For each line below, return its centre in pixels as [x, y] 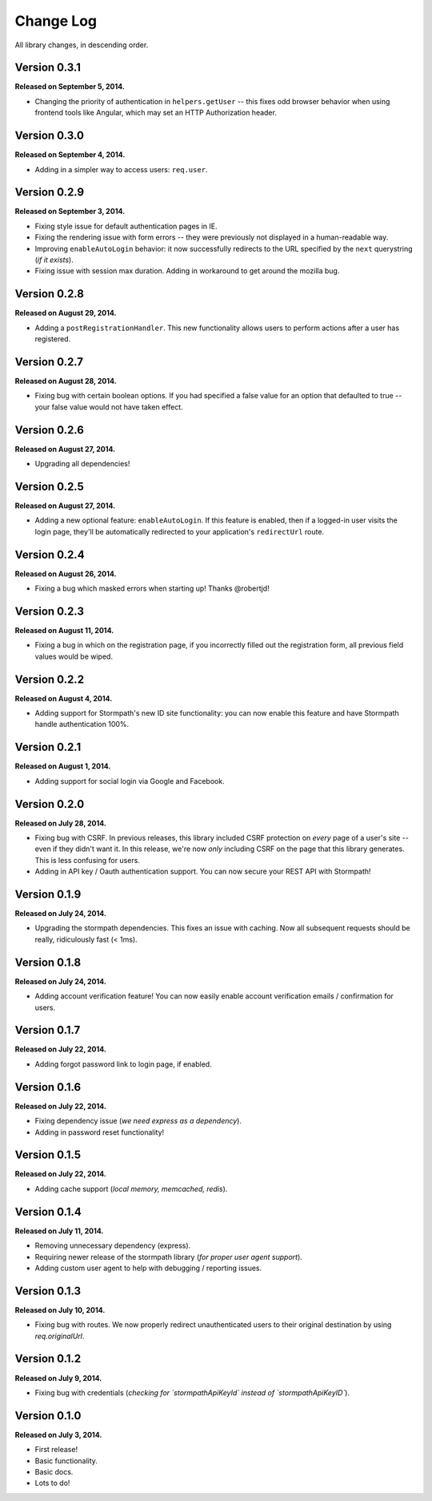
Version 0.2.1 [48, 747]
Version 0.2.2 [49, 679]
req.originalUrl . [60, 1336]
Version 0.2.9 [50, 192]
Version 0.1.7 [48, 1030]
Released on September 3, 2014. [70, 212]
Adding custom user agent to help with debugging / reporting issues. [148, 1268]
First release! [56, 1450]
